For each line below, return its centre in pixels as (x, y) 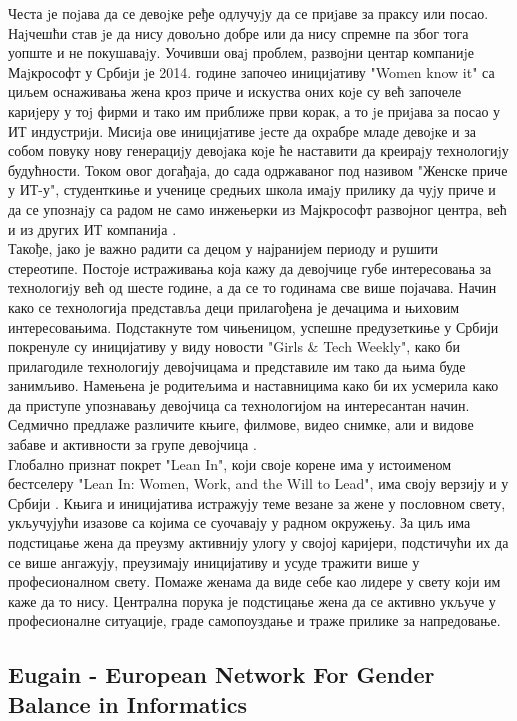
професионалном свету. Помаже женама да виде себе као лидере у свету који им (254, 581)
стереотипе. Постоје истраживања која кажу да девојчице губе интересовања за (250, 267)
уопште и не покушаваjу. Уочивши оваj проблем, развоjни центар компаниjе (241, 52)
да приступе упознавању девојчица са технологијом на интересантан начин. (239, 404)
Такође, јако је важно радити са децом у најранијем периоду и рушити (223, 248)
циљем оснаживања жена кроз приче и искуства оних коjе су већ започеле (235, 91)
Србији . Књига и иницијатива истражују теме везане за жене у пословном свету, (257, 502)
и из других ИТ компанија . (92, 228)
